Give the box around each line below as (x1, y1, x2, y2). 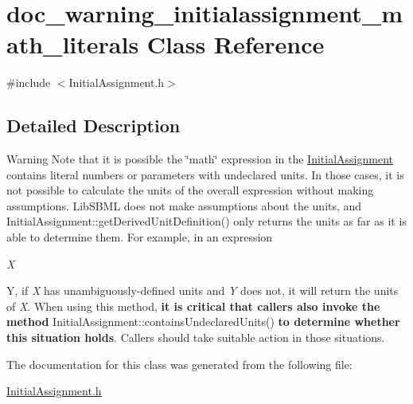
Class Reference (146, 28, 325, 61)
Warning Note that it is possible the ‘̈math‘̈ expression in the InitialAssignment (6, 151, 393, 167)
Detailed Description (6, 113, 181, 138)
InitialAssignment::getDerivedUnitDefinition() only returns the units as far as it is (6, 213, 407, 229)
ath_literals (6, 28, 139, 61)
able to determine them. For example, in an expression (6, 229, 273, 245)
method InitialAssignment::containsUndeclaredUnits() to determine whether (6, 313, 400, 330)
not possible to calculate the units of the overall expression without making (6, 182, 374, 198)
